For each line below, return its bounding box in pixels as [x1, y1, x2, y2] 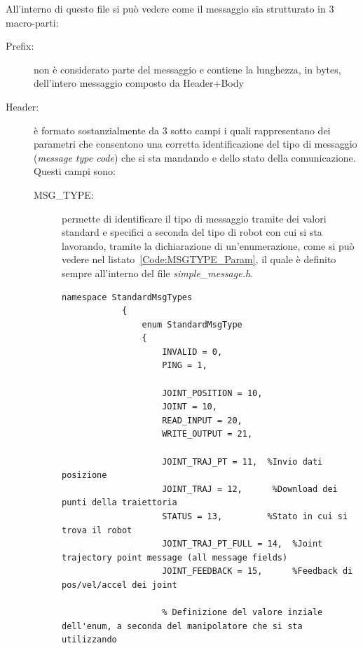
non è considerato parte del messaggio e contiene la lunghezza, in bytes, [34, 62, 341, 76]
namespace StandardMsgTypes [62, 292, 193, 302]
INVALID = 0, [162, 346, 223, 357]
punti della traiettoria [62, 498, 177, 508]
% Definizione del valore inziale [162, 607, 323, 618]
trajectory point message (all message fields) [62, 552, 288, 563]
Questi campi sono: [34, 164, 116, 178]
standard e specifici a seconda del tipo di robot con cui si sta [62, 225, 322, 239]
